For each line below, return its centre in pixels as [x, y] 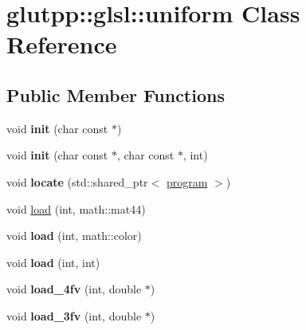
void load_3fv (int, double [74, 315]
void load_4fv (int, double [74, 289]
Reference [62, 44]
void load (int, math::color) [74, 236]
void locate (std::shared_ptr [77, 181]
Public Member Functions [116, 94]
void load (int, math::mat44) [76, 208]
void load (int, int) [53, 262]
